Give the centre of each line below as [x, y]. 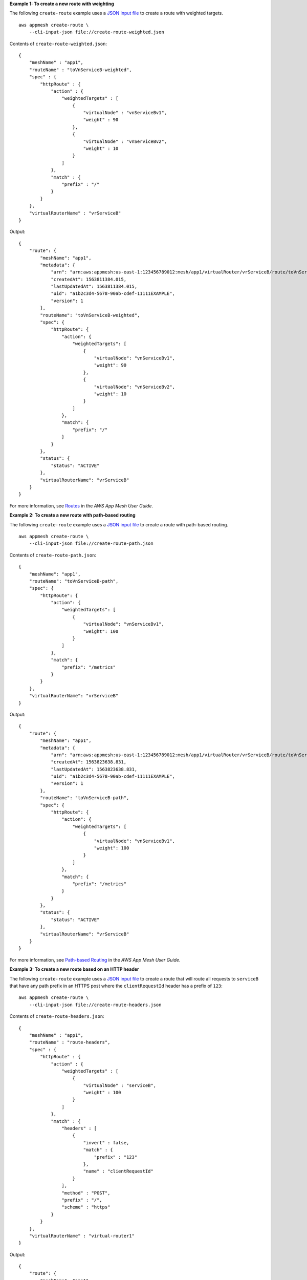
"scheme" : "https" [86, 1207]
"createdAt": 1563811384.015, [89, 279]
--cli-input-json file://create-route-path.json [91, 543]
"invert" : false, [106, 1143]
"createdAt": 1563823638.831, [89, 762]
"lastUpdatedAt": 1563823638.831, [94, 769]
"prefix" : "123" [116, 1157]
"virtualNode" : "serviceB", [119, 1085]
